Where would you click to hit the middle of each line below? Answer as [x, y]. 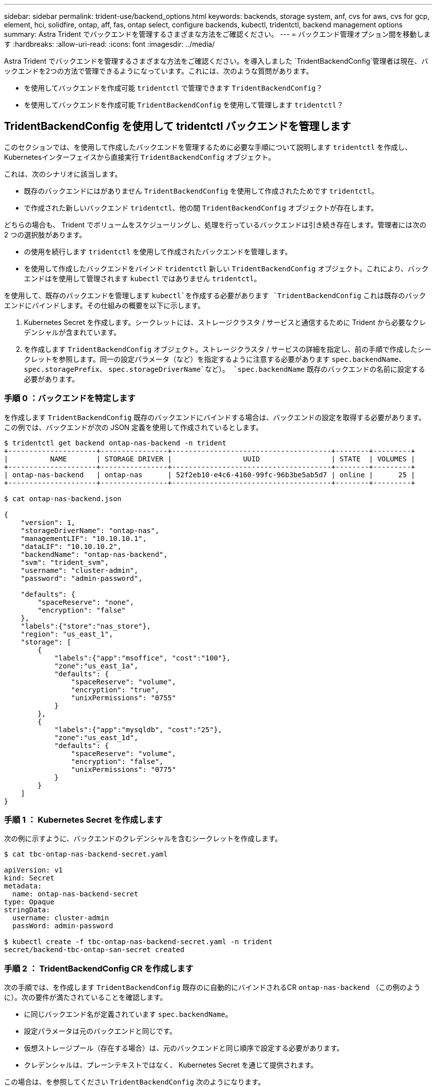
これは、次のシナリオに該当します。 [63, 174]
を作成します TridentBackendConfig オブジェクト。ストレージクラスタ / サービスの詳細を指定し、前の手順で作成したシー [228, 349]
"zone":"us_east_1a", [96, 666]
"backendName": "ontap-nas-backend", [94, 554]
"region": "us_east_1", [67, 634]
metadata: [23, 886]
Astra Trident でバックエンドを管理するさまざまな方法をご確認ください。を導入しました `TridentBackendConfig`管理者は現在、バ [216, 61]
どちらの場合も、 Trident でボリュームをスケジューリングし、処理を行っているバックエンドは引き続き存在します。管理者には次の [215, 224]
